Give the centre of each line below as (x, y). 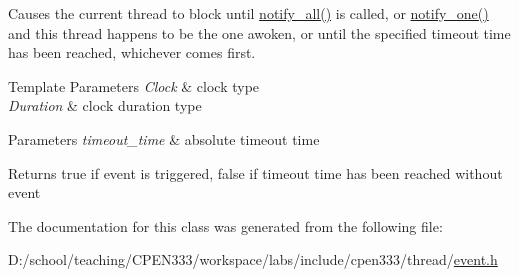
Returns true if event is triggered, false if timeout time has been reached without (255, 172)
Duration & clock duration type (105, 105)
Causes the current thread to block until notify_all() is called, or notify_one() (248, 13)
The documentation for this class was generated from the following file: (225, 225)
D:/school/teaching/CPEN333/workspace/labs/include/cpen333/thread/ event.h (253, 259)
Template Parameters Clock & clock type (134, 85)
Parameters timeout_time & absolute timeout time (164, 138)
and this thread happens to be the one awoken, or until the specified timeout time (259, 32)
